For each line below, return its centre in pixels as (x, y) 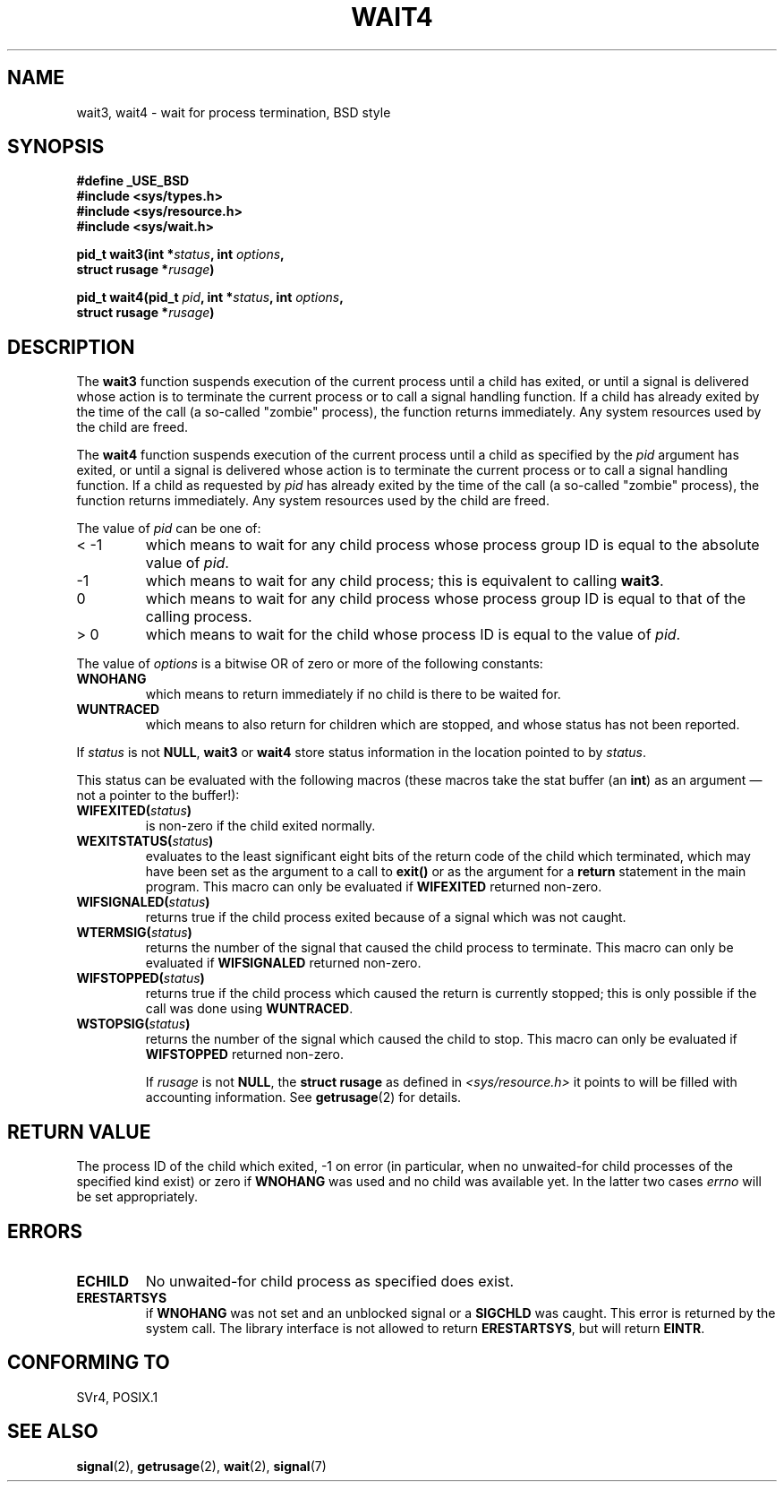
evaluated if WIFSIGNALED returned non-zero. (283, 963)
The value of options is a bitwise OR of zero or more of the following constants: (310, 664)
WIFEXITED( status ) (134, 811)
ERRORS (45, 1231)
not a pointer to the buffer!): (158, 796)
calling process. (199, 617)
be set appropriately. (137, 1197)
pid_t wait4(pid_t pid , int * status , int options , (210, 297)
